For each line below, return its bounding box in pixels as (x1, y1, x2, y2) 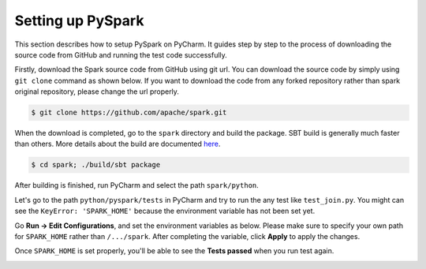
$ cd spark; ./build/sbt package (31, 160, 161, 170)
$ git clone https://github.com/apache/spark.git (31, 108, 227, 118)
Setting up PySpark (14, 12, 144, 29)
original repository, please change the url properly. (14, 87, 179, 96)
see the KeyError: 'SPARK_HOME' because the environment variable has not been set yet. (14, 206, 316, 216)
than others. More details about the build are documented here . (14, 139, 221, 149)
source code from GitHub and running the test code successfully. (14, 50, 228, 59)
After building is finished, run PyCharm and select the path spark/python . (14, 181, 260, 190)
